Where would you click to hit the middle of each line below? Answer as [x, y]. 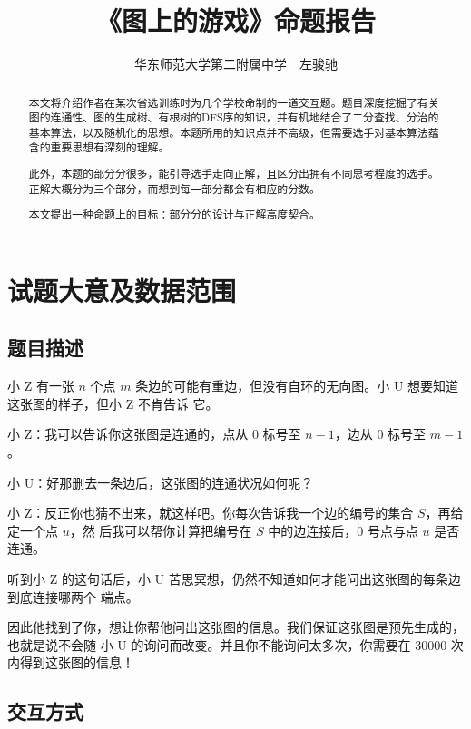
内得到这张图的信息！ [71, 662]
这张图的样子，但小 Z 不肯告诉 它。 [113, 403]
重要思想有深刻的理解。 [110, 147]
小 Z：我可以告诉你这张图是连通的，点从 [128, 434]
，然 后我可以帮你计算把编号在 [161, 530]
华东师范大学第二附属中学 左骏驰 [236, 64]
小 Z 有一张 [41, 386]
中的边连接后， [313, 530]
